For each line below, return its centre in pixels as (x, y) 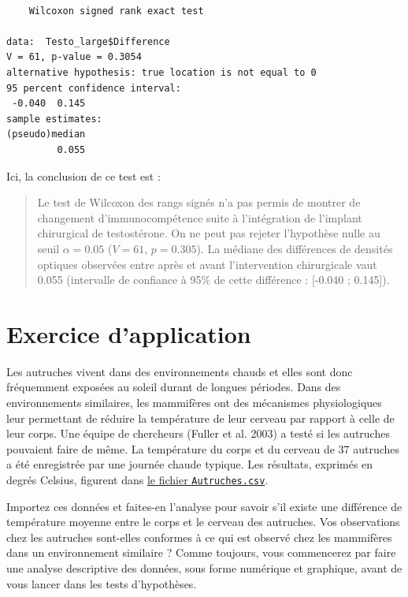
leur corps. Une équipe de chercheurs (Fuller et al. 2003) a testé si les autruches (198, 433)
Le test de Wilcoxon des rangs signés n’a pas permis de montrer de (199, 202)
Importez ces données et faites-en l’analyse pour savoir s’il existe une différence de (204, 506)
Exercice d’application (129, 333)
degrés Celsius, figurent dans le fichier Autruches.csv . (137, 479)
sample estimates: (54, 119)
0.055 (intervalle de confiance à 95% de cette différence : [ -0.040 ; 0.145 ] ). (213, 280)
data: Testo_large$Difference (88, 41)
